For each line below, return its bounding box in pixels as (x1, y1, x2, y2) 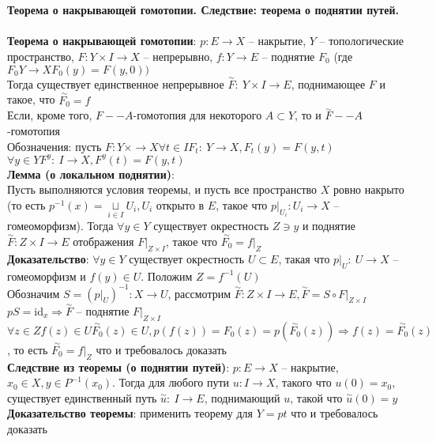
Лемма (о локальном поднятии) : (7, 165, 175, 182)
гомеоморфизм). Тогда (7, 217, 114, 234)
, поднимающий (204, 389, 280, 406)
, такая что (278, 250, 330, 266)
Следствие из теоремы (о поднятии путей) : (7, 358, 230, 375)
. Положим (141, 267, 193, 284)
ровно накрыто (333, 181, 404, 198)
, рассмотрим (167, 285, 231, 301)
